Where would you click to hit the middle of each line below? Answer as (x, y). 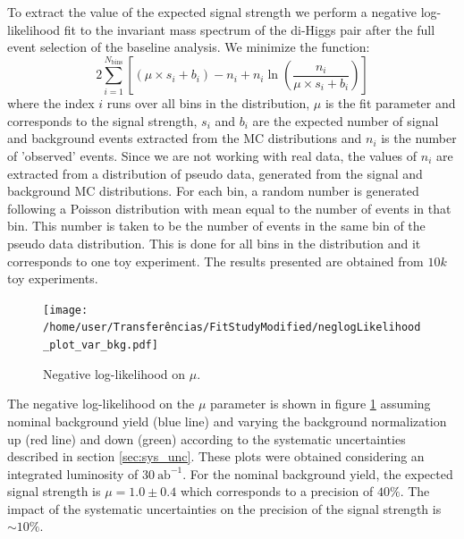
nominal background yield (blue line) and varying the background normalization (227, 421)
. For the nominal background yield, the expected (318, 473)
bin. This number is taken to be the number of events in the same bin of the (216, 226)
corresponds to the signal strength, (102, 120)
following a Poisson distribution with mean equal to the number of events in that (229, 208)
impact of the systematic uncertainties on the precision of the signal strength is (224, 508)
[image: (66, 310)
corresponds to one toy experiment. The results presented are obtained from (215, 261)
